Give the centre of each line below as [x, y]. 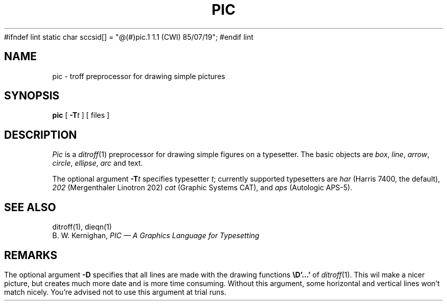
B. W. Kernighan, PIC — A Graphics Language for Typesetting [156, 236]
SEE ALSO [30, 207]
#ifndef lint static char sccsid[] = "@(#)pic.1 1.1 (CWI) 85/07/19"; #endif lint [129, 37]
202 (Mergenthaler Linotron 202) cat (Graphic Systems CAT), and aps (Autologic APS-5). [202, 188]
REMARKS [31, 255]
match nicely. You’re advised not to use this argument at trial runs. [115, 292]
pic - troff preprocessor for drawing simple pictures [139, 76]
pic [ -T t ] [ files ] [81, 115]
